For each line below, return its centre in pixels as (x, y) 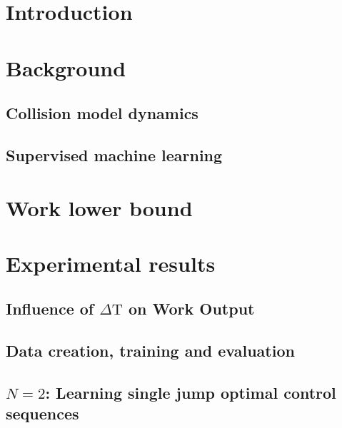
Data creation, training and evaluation (150, 351)
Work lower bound (99, 207)
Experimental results (111, 263)
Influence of (50, 309)
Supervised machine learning (114, 154)
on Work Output (191, 309)
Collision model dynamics (102, 113)
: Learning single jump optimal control (191, 393)
